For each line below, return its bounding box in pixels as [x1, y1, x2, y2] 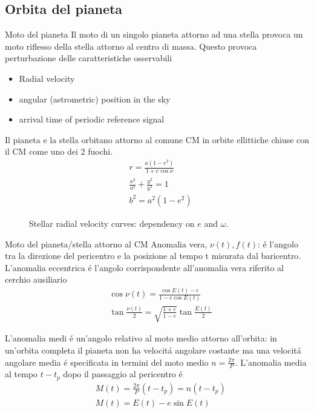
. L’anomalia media [235, 355, 307, 368]
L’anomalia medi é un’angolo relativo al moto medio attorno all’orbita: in [5, 332, 277, 344]
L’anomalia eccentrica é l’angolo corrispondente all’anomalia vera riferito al [5, 261, 284, 274]
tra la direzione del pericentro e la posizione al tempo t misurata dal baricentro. [5, 249, 301, 262]
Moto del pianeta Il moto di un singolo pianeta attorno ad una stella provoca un [5, 28, 303, 41]
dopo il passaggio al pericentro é [63, 368, 183, 380]
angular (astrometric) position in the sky [19, 92, 171, 105]
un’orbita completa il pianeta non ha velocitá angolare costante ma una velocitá [5, 343, 301, 356]
